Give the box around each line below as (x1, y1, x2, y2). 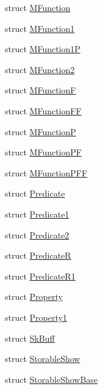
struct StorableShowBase (5, 372, 98, 385)
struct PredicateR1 (5, 269, 76, 282)
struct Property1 (5, 310, 67, 323)
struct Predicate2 (5, 228, 69, 241)
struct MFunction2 (5, 63, 75, 76)
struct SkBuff (5, 331, 55, 344)
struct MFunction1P (5, 42, 80, 55)
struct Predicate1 (5, 207, 69, 220)
